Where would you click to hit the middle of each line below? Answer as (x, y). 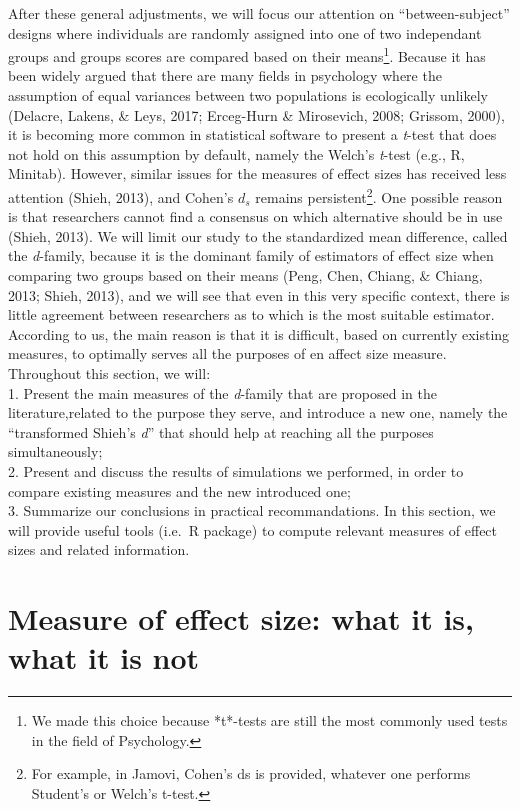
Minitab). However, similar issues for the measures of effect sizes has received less (257, 173)
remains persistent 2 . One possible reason (379, 195)
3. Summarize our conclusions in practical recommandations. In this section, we (252, 510)
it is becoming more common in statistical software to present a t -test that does (252, 134)
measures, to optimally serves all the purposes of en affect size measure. (227, 353)
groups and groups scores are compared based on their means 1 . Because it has (247, 54)
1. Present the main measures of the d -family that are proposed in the (222, 392)
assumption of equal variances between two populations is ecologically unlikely (248, 95)
